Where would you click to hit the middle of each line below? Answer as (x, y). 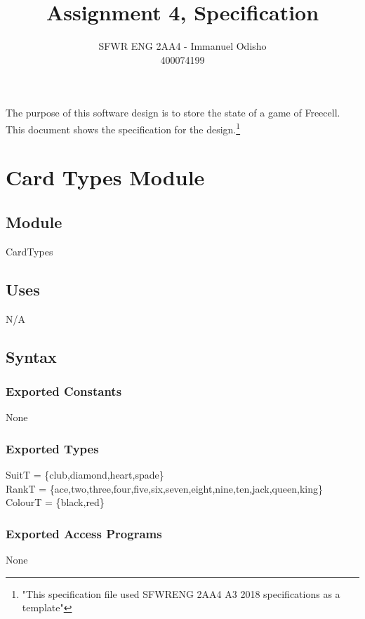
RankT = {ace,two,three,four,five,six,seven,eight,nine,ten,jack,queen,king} (164, 488)
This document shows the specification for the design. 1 (123, 128)
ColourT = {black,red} (55, 502)
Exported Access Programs (84, 533)
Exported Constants (64, 391)
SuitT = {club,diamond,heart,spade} (85, 474)
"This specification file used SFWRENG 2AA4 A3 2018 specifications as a (181, 593)
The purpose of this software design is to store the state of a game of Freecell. (173, 113)
